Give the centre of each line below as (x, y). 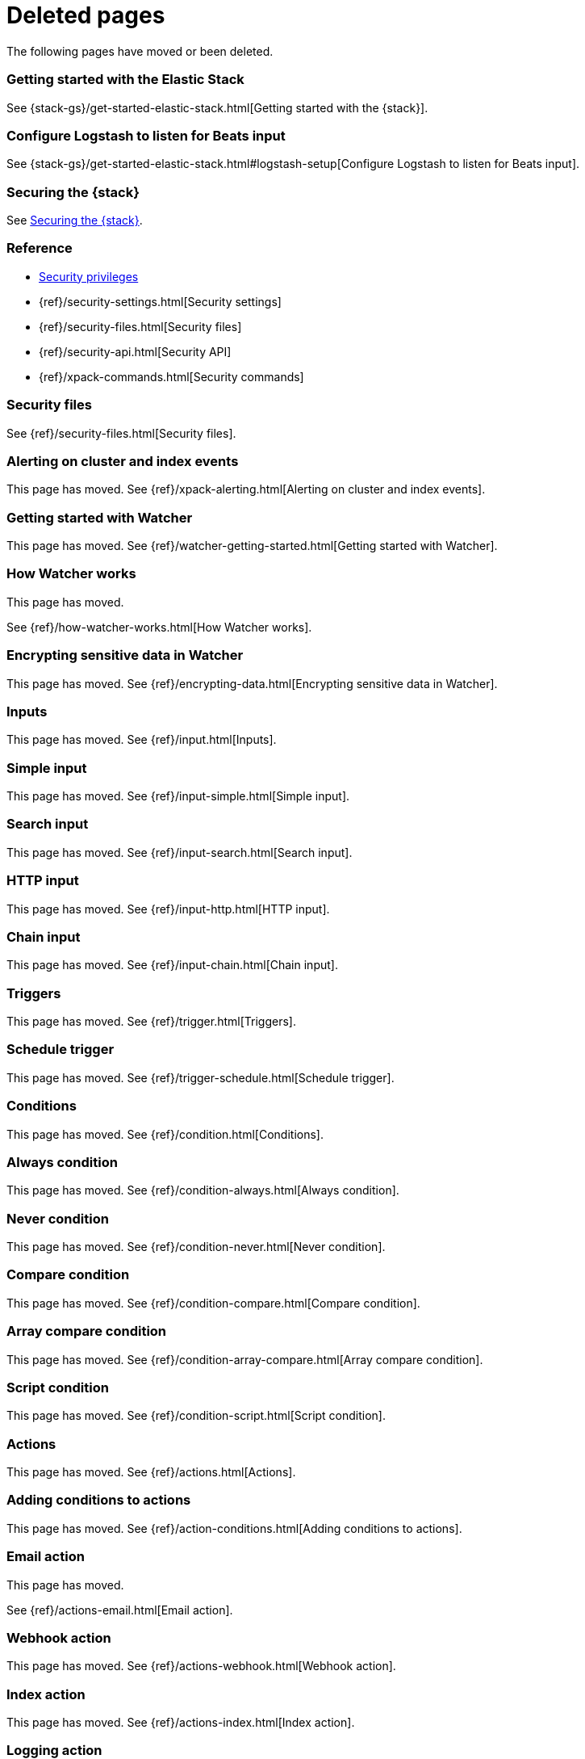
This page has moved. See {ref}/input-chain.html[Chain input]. (172, 965)
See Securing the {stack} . (75, 220)
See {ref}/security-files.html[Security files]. (121, 433)
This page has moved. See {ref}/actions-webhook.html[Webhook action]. (201, 1666)
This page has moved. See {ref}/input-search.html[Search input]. (180, 852)
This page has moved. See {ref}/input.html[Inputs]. (142, 740)
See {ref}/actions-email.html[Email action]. (120, 1610)
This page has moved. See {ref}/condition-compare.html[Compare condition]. (213, 1303)
